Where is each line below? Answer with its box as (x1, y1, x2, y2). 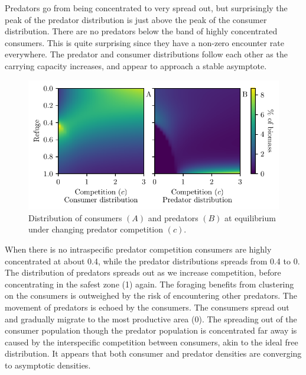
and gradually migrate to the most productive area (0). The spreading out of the (5, 312, 297, 325)
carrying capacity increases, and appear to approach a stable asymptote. (5, 59, 267, 72)
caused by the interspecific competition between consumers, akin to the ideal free (5, 335, 298, 348)
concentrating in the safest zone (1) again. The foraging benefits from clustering (5, 277, 294, 290)
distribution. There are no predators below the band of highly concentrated (5, 25, 278, 37)
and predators (148, 211, 198, 224)
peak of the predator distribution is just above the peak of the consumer (5, 13, 267, 25)
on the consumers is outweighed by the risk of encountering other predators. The (5, 289, 297, 302)
